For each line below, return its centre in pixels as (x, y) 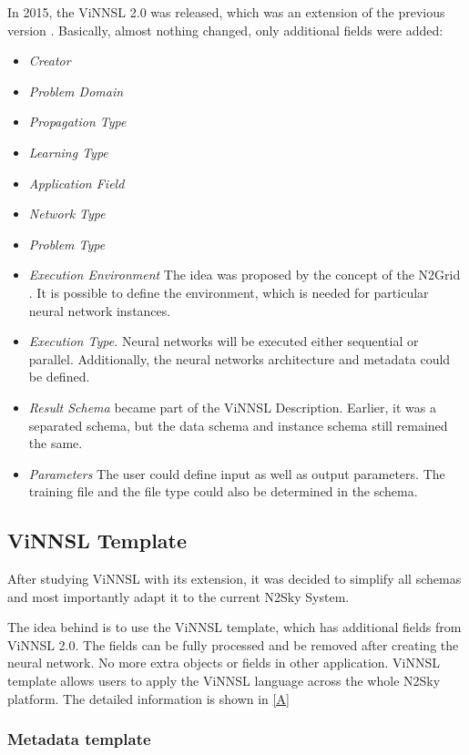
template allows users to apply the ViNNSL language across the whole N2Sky (224, 681)
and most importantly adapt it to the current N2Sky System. (178, 596)
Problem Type (67, 244)
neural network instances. (100, 310)
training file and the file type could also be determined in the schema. (223, 491)
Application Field (76, 183)
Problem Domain (76, 91)
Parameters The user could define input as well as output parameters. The (237, 473)
